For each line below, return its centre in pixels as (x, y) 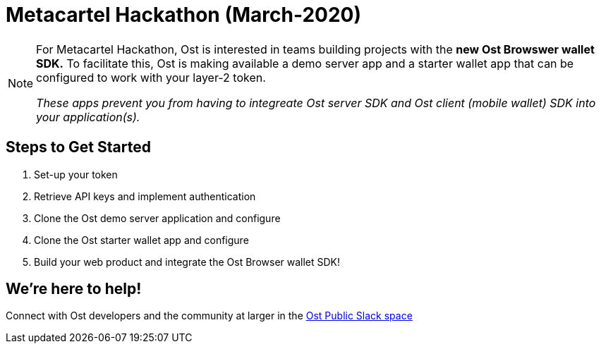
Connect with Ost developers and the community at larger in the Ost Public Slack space (209, 316)
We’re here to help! (74, 289)
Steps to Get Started (78, 147)
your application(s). (88, 117)
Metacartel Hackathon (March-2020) (183, 15)
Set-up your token (76, 174)
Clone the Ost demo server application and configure (157, 218)
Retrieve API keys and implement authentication (145, 196)
